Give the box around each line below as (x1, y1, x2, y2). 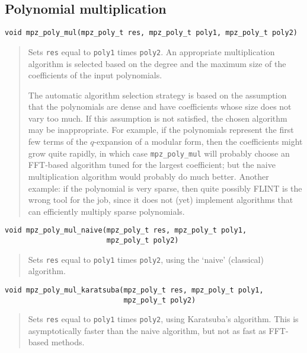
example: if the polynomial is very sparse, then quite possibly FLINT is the (28, 182, 302, 194)
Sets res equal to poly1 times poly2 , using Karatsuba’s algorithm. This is (28, 313, 299, 325)
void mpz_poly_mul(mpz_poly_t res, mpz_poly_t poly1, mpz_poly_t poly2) (5, 28, 298, 37)
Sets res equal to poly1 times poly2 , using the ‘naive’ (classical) (28, 253, 264, 265)
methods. (51, 336, 85, 348)
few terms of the (28, 135, 88, 148)
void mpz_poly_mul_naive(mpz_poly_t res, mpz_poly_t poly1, (5, 226, 247, 235)
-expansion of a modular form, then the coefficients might (94, 135, 303, 148)
